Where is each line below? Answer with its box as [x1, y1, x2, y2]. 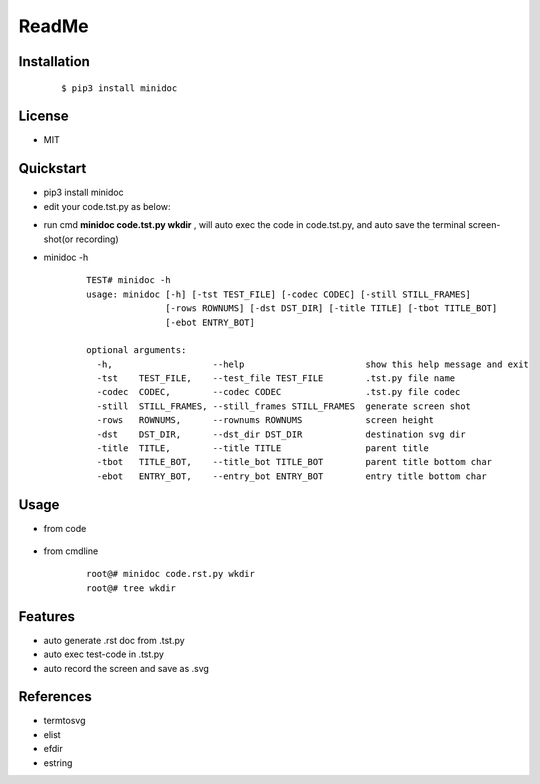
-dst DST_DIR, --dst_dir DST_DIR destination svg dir [96, 428, 466, 440]
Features [18, 608, 75, 625]
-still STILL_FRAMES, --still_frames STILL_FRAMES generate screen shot [96, 400, 472, 412]
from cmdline [43, 545, 99, 557]
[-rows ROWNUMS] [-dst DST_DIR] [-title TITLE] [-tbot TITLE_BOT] [165, 303, 498, 314]
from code [43, 522, 87, 534]
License [18, 108, 69, 125]
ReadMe [18, 15, 89, 37]
